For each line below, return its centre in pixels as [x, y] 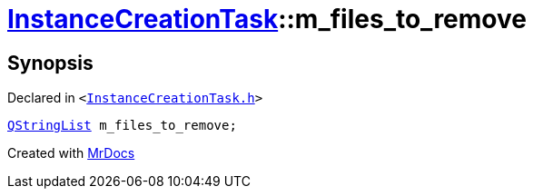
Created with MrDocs [71, 153]
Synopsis [50, 63]
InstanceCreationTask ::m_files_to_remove [267, 19]
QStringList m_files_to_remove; [122, 126]
